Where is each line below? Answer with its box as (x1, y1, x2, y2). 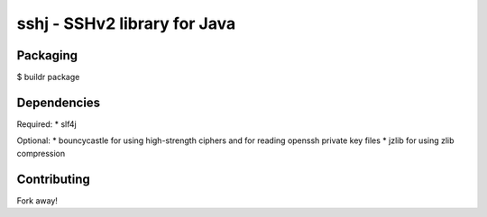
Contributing (16, 171, 90, 186)
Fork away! (16, 194, 59, 206)
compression (16, 148, 66, 158)
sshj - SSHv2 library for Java (16, 14, 236, 33)
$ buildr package (16, 72, 80, 83)
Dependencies (16, 95, 101, 110)
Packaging (16, 48, 78, 63)
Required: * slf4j (16, 118, 77, 130)
